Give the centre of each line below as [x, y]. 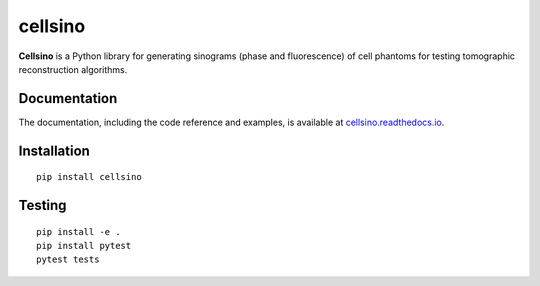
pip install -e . [78, 231]
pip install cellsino [89, 177]
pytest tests [68, 259]
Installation [54, 150]
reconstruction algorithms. [73, 69]
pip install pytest [84, 246]
